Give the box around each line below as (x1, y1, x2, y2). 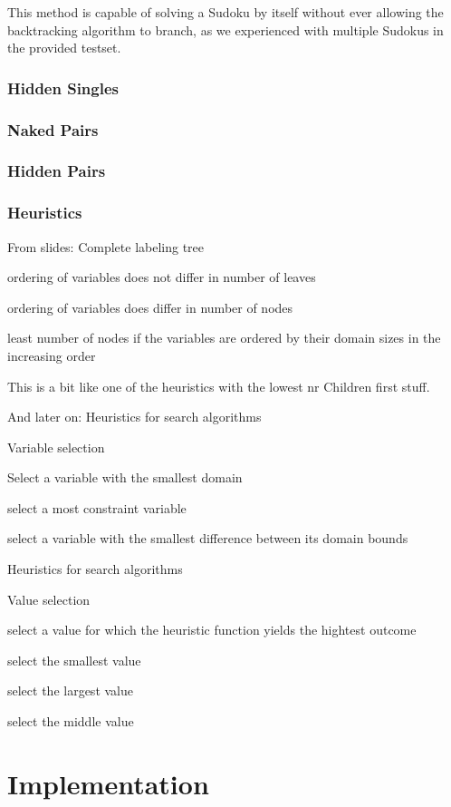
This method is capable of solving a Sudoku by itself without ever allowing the (7, 3, 444, 21)
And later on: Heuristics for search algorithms (7, 407, 262, 426)
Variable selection (7, 437, 105, 456)
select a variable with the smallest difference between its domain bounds (7, 529, 408, 548)
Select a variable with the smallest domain (7, 468, 243, 487)
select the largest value (7, 681, 133, 700)
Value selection (7, 589, 91, 608)
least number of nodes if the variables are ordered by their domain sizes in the (7, 328, 441, 347)
